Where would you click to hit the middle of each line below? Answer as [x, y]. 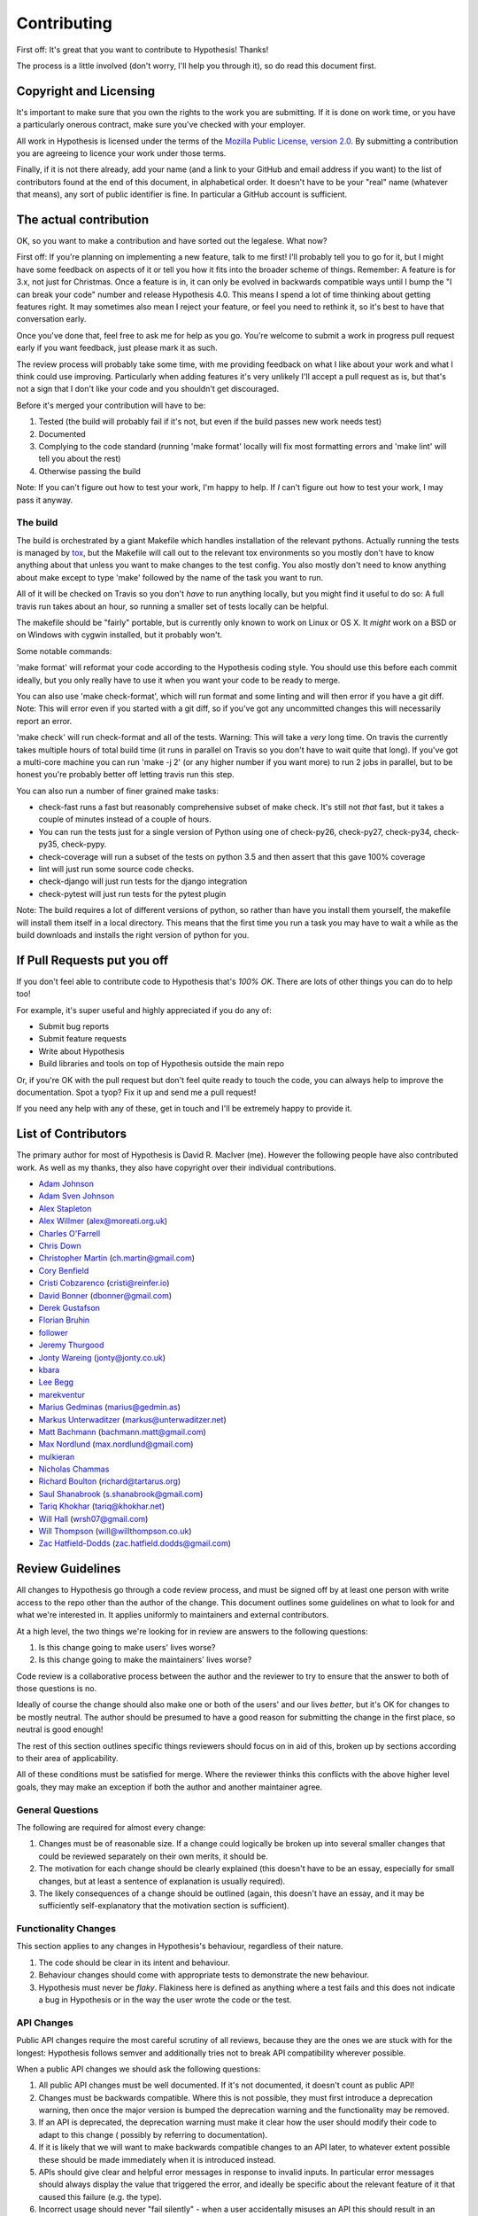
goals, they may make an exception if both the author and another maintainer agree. [170, 1787]
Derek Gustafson [69, 1308]
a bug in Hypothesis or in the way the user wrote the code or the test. [165, 2000]
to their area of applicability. [67, 1759]
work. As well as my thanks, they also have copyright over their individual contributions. [176, 1167]
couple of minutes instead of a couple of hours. [125, 819]
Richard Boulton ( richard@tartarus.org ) [110, 1481]
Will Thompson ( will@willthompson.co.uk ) [115, 1531]
